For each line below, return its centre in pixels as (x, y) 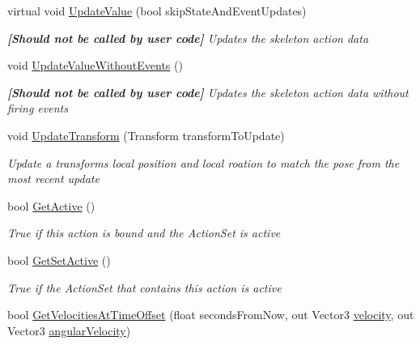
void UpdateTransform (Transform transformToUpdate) (146, 135)
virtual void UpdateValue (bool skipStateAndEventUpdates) (157, 11)
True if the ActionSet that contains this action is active (144, 287)
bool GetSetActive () (59, 260)
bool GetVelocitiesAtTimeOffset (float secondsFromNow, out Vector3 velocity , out (211, 315)
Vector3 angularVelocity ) (69, 330)
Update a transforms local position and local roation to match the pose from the (204, 162)
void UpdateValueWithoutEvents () (95, 65)
